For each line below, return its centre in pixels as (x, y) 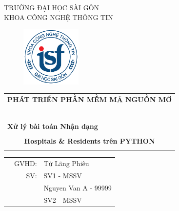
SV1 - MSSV (63, 175)
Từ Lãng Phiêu (66, 163)
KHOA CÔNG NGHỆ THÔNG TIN (59, 17)
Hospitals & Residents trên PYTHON (89, 140)
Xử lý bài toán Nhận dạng (53, 126)
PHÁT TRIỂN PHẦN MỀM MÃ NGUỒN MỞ (90, 99)
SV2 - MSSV (63, 200)
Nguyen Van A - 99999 (78, 187)
